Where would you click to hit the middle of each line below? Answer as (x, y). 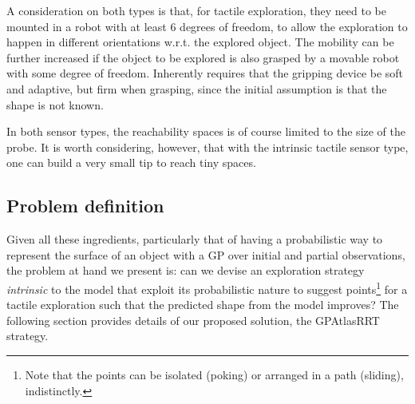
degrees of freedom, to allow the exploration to (294, 26)
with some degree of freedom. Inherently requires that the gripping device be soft (205, 73)
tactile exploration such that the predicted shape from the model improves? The (203, 305)
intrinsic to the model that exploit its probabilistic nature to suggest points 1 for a (207, 287)
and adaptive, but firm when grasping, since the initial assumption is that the (197, 88)
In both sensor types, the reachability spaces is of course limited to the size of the (206, 131)
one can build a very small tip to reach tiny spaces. (131, 162)
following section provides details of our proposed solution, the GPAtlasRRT (193, 320)
